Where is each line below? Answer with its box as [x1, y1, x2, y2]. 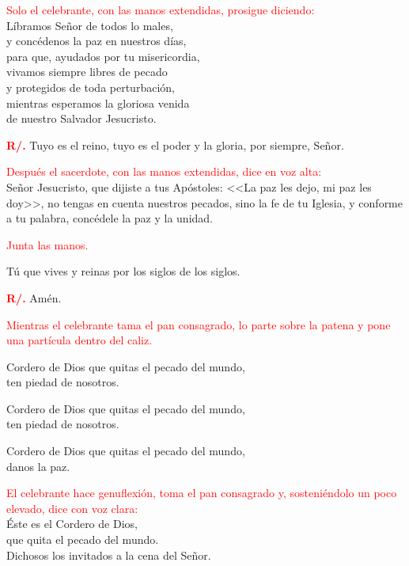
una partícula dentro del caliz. [6, 332, 153, 348]
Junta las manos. [6, 236, 89, 253]
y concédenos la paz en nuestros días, [6, 32, 187, 49]
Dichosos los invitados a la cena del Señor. [6, 546, 211, 563]
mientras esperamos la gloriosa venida [6, 94, 190, 111]
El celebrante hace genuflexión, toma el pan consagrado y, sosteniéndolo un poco [6, 484, 397, 501]
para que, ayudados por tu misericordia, [6, 47, 200, 64]
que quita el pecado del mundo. [6, 531, 159, 548]
